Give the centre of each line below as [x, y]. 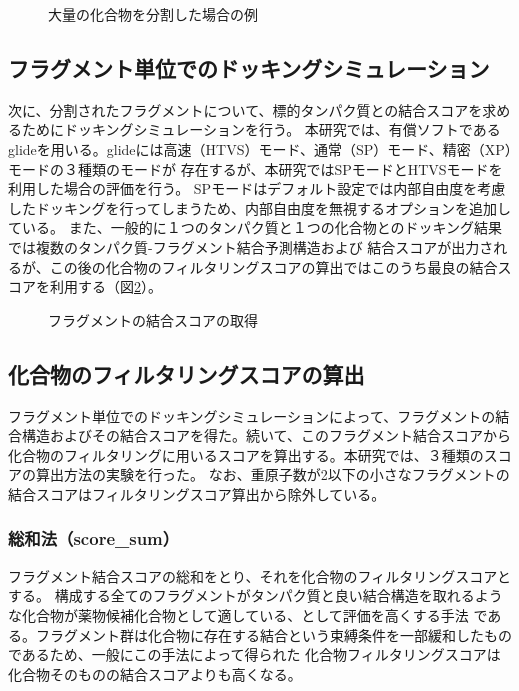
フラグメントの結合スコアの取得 [153, 319]
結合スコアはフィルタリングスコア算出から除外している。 [197, 493]
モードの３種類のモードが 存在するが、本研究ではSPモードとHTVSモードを [255, 168]
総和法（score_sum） [94, 538]
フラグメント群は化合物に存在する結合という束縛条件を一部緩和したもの [273, 634]
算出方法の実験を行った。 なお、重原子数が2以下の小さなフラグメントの [272, 474]
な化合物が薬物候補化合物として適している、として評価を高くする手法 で [248, 614]
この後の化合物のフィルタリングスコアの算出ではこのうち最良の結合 [273, 266]
